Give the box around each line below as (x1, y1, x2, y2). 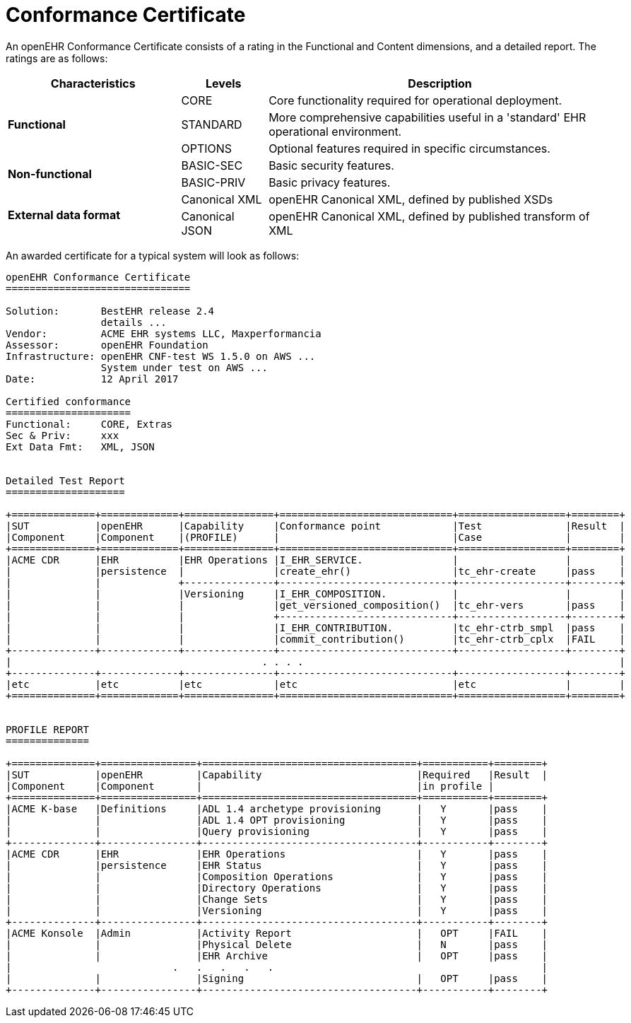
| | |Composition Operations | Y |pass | (6, 870, 548, 882)
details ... (100, 316, 167, 328)
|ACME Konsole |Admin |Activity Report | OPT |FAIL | (6, 927, 548, 939)
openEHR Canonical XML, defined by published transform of (269, 209, 590, 223)
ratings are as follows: (6, 52, 108, 64)
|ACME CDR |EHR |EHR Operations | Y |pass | (6, 848, 548, 860)
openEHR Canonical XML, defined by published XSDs (269, 192, 553, 206)
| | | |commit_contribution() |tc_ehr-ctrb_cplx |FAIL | (6, 633, 625, 645)
